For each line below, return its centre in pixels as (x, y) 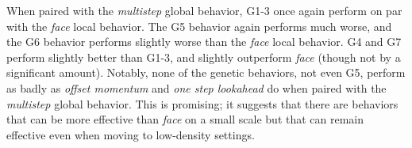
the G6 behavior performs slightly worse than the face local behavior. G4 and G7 (204, 42)
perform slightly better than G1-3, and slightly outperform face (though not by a (204, 57)
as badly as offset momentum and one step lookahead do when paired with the (196, 87)
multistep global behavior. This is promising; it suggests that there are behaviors (202, 103)
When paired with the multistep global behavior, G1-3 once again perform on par (204, 10)
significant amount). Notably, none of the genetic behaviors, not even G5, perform (206, 72)
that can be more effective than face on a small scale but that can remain (185, 119)
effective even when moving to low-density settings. (131, 134)
